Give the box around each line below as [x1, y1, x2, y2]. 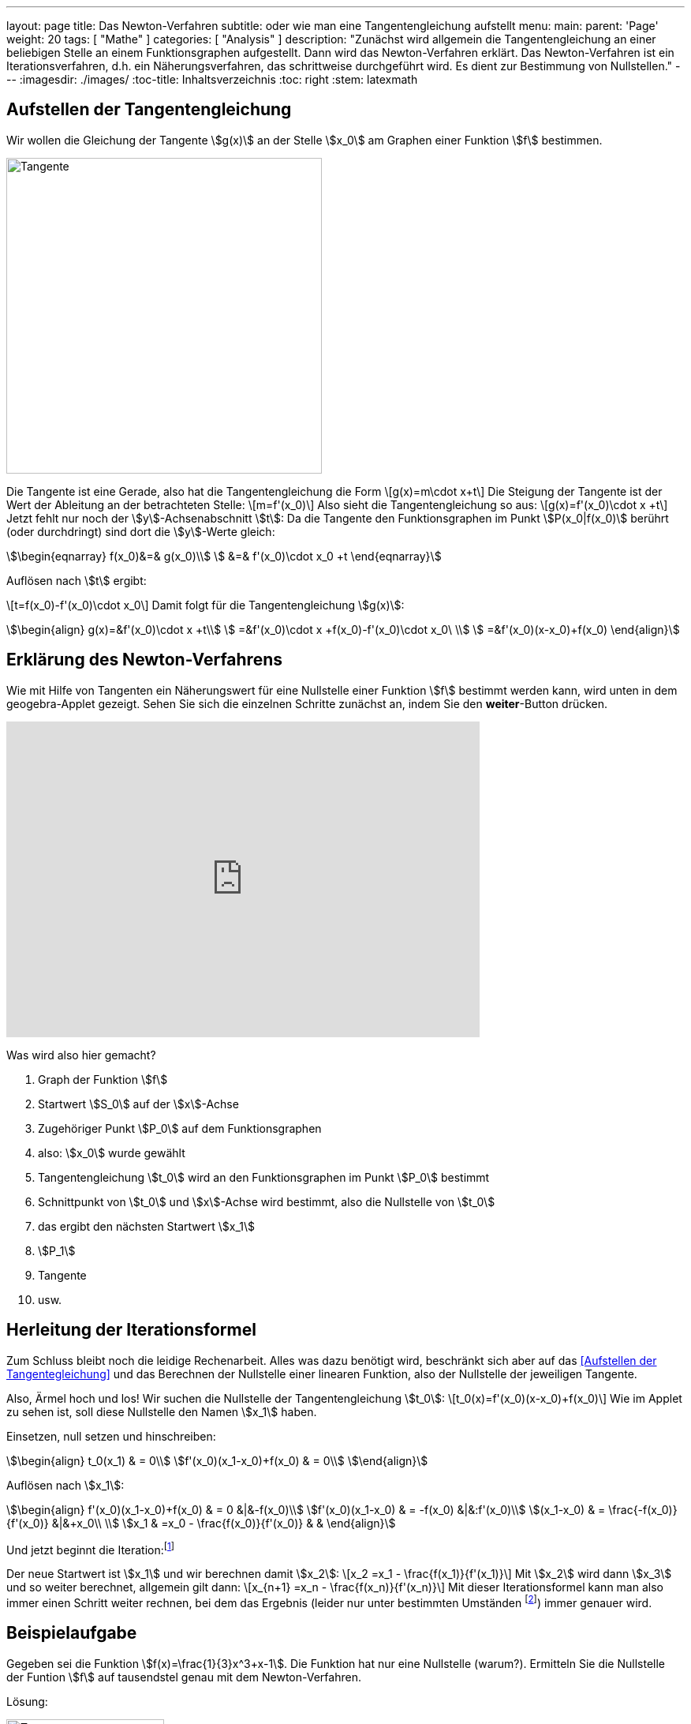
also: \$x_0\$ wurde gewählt [38, 1145, 185, 1160]
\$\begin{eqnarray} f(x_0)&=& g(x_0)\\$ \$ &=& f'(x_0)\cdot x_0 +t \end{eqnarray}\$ [6, 549, 442, 563]
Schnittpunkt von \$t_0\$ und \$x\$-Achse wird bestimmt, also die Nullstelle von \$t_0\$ [38, 1194, 495, 1209]
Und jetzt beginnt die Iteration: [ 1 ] [6, 1540, 175, 1557]
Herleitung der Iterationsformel [6, 1320, 256, 1340]
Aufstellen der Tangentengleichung [6, 99, 292, 120]
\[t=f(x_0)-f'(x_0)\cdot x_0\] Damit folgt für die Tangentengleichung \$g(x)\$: [6, 598, 405, 612]
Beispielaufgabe [6, 1623, 137, 1643]
